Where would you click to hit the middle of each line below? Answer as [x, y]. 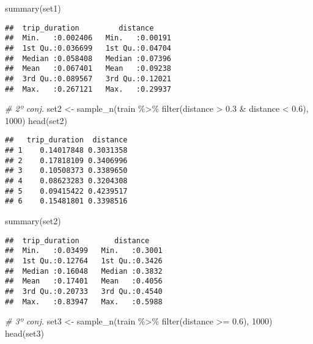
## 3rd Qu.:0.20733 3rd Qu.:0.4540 [84, 291]
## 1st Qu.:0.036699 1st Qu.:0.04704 [88, 48]
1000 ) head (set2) [36, 120]
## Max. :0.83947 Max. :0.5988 [84, 302]
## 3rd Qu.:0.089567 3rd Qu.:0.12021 [88, 79]
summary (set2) [33, 220]
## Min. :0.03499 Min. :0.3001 [84, 251]
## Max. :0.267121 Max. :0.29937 [88, 89]
